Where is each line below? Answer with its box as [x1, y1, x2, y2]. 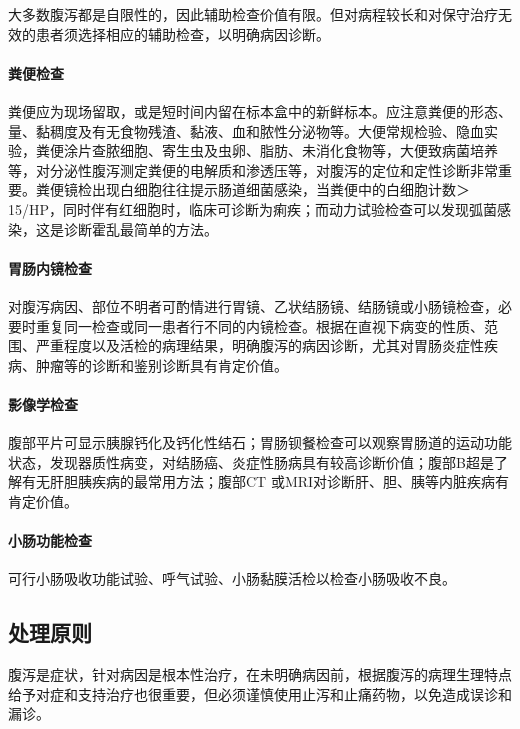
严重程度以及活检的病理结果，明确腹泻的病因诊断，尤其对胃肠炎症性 [35, 335, 484, 356]
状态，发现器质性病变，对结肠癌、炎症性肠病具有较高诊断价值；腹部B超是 [8, 451, 494, 472]
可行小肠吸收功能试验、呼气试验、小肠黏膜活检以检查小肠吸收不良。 [8, 568, 456, 589]
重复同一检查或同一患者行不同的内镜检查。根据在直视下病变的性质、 [35, 315, 484, 336]
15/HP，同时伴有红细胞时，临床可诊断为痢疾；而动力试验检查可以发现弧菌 [8, 198, 498, 219]
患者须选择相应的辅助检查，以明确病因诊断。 [35, 23, 330, 44]
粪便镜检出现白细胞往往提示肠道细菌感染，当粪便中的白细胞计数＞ [35, 179, 470, 200]
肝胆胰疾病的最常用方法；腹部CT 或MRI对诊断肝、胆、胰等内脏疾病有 [49, 471, 510, 492]
